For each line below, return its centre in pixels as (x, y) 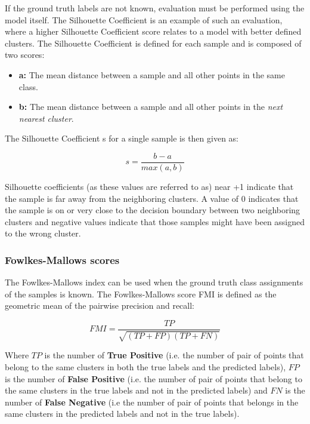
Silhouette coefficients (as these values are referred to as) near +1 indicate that (149, 186)
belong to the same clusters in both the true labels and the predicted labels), (145, 367)
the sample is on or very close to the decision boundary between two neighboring (153, 210)
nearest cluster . (46, 118)
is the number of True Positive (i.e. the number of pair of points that (174, 355)
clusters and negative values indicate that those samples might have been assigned (155, 221)
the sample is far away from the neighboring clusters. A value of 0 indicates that (152, 198)
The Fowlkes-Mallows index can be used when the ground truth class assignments (154, 282)
